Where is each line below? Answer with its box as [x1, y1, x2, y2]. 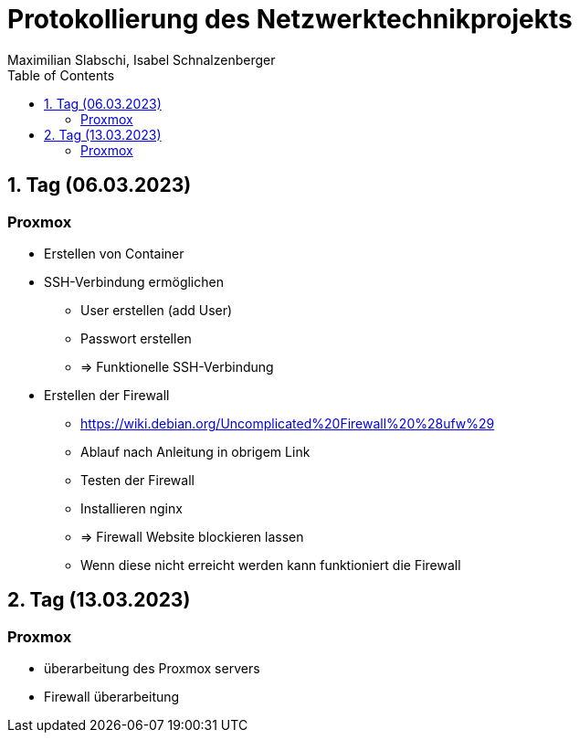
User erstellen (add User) [80, 301, 233, 318]
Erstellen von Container [44, 245, 184, 261]
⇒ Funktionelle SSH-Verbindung [80, 358, 274, 375]
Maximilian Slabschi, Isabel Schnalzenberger [7, 51, 276, 68]
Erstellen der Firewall [44, 386, 170, 403]
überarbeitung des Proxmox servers [44, 661, 260, 677]
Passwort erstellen [80, 330, 192, 346]
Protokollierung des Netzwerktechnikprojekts [7, 4, 573, 35]
